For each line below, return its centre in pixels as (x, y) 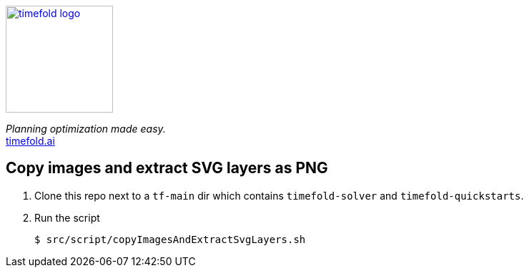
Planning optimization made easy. (86, 129)
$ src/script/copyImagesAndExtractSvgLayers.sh (170, 239)
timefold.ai (30, 141)
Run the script (67, 217)
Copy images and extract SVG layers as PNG (167, 168)
